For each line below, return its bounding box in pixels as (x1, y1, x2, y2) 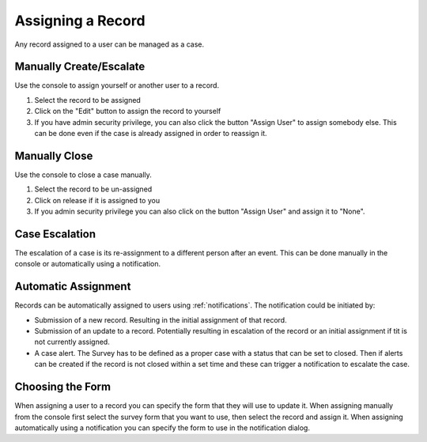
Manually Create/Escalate (14, 60, 145, 74)
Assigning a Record (14, 12, 145, 29)
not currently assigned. (34, 337, 110, 347)
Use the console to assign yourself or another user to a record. (14, 81, 220, 90)
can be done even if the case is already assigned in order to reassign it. (34, 129, 268, 138)
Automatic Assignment (14, 280, 131, 293)
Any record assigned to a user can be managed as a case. (14, 40, 205, 49)
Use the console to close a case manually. (14, 170, 152, 179)
